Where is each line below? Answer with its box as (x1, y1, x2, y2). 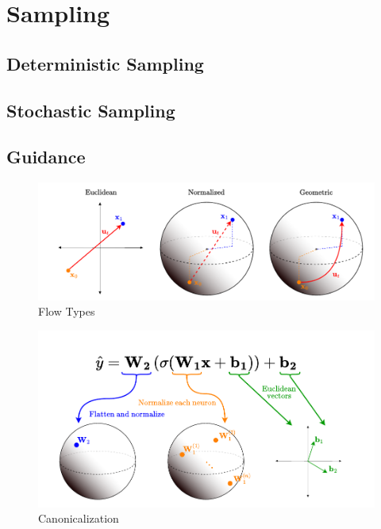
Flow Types (38, 303, 95, 320)
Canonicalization (38, 510, 119, 527)
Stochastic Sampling (6, 98, 175, 122)
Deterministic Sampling (6, 51, 204, 75)
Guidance (6, 144, 86, 169)
